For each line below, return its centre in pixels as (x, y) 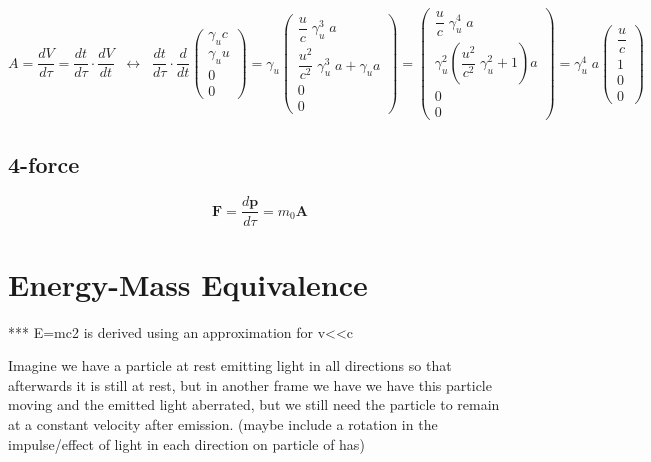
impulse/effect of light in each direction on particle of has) (186, 443)
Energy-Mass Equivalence (188, 283)
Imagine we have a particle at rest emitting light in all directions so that (230, 365)
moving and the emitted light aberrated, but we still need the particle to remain (254, 404)
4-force (44, 163)
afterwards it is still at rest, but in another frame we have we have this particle (250, 384)
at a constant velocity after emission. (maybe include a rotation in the (223, 424)
